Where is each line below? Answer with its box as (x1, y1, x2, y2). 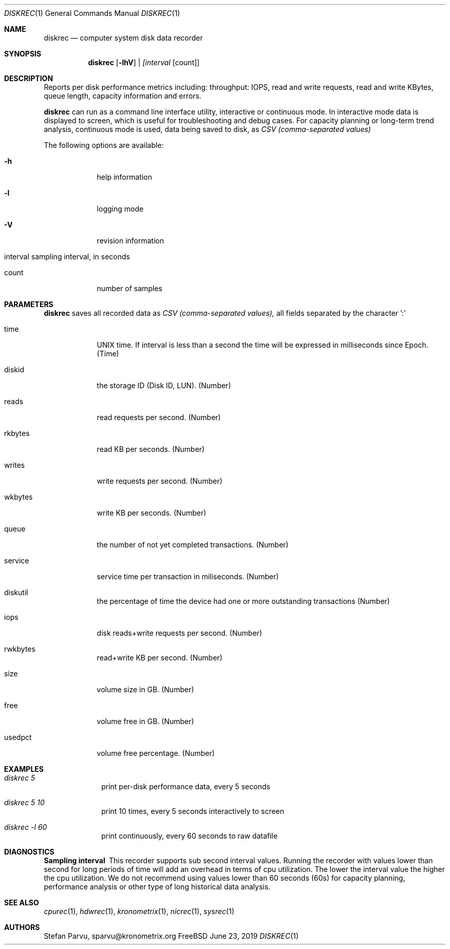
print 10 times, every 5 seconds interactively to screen (101, 807, 285, 815)
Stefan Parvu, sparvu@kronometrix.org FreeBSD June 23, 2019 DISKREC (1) (44, 932, 299, 940)
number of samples (97, 284, 162, 293)
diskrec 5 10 (4, 798, 45, 807)
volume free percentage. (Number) (97, 749, 215, 757)
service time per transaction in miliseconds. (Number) (97, 572, 279, 581)
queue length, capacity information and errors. (44, 91, 202, 100)
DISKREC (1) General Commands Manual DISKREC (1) (4, 9, 180, 17)
